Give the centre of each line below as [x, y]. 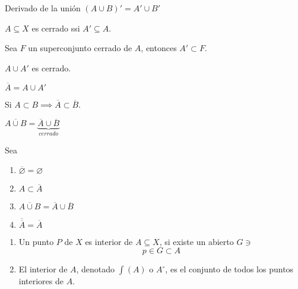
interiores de [41, 281]
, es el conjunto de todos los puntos [229, 269]
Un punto [36, 241]
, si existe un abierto [196, 241]
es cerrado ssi [56, 28]
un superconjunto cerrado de [80, 48]
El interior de [43, 269]
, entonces [159, 48]
